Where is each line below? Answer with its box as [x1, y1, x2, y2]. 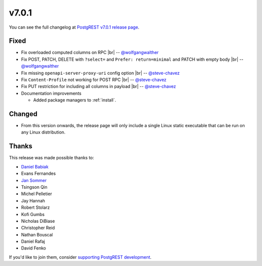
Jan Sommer [21, 177, 47, 183]
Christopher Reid [21, 225, 55, 231]
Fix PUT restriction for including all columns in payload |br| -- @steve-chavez [21, 83, 177, 89]
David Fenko [21, 245, 46, 251]
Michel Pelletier [21, 191, 52, 197]
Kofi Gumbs [21, 211, 45, 217]
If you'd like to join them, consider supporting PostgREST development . [9, 254, 152, 260]
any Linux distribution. [21, 129, 65, 135]
